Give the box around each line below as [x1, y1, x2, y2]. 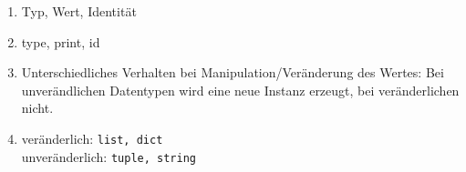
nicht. [21, 98, 54, 117]
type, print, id [21, 32, 100, 51]
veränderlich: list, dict [21, 128, 163, 147]
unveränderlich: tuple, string [21, 147, 196, 166]
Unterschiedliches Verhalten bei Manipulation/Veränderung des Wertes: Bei [21, 63, 444, 82]
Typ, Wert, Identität [21, 2, 137, 20]
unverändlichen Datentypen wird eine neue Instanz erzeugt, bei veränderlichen [21, 80, 460, 99]
